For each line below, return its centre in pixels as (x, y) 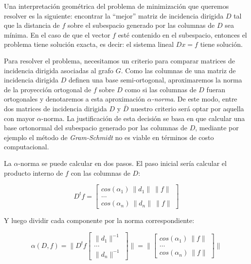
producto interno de (34, 173)
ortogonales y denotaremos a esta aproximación (75, 99)
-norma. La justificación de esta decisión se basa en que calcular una (143, 118)
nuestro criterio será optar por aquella (188, 108)
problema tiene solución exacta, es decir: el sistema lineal (89, 44)
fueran (216, 89)
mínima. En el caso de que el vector (57, 34)
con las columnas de (100, 173)
